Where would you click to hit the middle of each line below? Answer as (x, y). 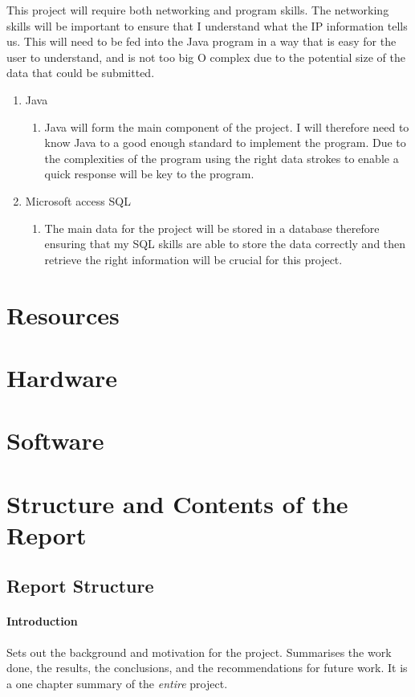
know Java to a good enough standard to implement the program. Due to (225, 143)
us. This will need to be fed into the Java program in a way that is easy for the (201, 41)
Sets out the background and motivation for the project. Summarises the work (199, 652)
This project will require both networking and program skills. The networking (198, 10)
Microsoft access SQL (78, 200)
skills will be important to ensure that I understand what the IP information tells (207, 25)
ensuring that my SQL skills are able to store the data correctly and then (225, 244)
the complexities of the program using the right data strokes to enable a (222, 158)
